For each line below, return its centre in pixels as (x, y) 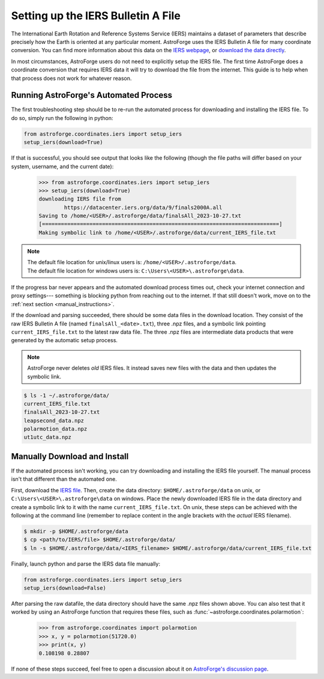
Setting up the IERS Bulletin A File (96, 16)
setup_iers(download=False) (65, 588)
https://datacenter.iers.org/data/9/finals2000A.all (143, 207)
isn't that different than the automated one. (64, 479)
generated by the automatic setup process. (64, 340)
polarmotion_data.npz (55, 429)
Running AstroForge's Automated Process (92, 95)
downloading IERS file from (80, 199)
